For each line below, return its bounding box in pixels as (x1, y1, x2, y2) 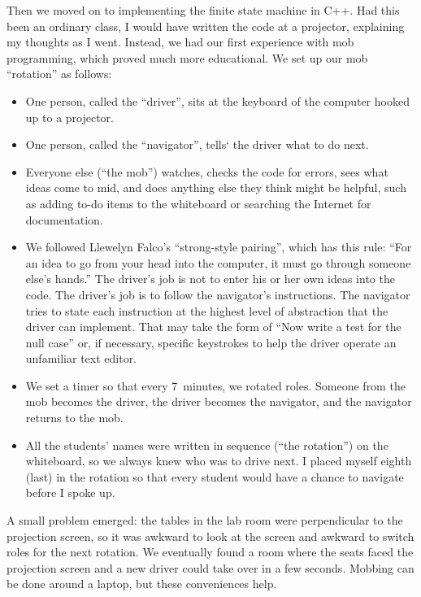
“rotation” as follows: (7, 65, 112, 82)
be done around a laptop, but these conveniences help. (7, 575, 277, 592)
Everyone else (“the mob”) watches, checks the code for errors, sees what (25, 163, 388, 180)
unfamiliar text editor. (25, 350, 137, 367)
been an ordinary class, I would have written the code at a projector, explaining (7, 17, 405, 34)
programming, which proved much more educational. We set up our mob (7, 49, 368, 66)
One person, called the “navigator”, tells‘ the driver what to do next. (25, 136, 369, 153)
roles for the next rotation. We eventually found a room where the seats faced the (7, 543, 414, 560)
